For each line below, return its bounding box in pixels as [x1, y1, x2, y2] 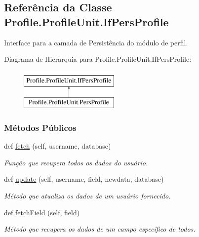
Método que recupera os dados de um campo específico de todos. [4, 224, 196, 234]
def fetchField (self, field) [4, 207, 80, 217]
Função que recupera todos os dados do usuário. [4, 157, 148, 167]
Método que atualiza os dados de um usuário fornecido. [4, 190, 171, 200]
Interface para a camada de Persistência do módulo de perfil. [4, 37, 188, 47]
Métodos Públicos [4, 121, 77, 133]
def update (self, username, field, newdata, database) [4, 174, 164, 184]
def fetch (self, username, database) [4, 141, 111, 151]
